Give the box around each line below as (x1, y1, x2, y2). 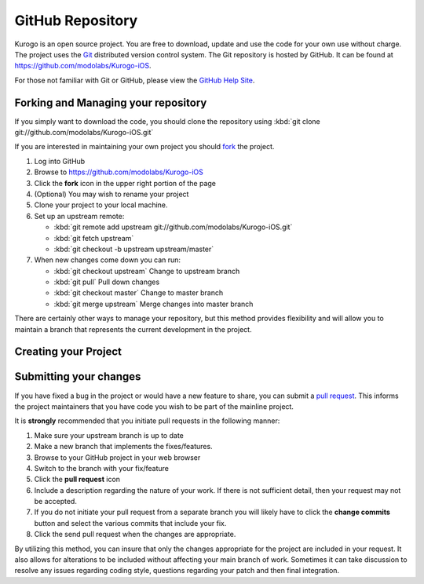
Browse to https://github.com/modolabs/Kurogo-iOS (34, 167, 204, 177)
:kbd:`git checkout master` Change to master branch (53, 288, 224, 297)
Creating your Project (14, 345, 122, 359)
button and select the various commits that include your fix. (34, 518, 227, 527)
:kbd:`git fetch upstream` (53, 233, 134, 243)
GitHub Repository (14, 12, 138, 29)
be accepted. (34, 497, 78, 506)
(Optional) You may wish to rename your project (34, 189, 189, 199)
